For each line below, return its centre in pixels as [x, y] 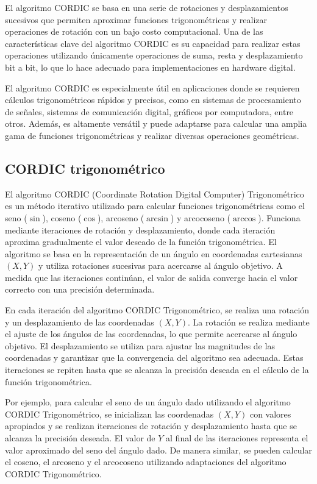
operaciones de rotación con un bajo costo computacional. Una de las [134, 31]
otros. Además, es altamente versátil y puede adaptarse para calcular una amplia [156, 123]
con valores [270, 414]
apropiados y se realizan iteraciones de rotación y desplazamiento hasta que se [151, 426]
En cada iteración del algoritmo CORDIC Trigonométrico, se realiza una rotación [157, 310]
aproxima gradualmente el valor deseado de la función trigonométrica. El [141, 242]
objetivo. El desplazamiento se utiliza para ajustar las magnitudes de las [140, 345]
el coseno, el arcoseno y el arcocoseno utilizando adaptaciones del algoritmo [146, 462]
